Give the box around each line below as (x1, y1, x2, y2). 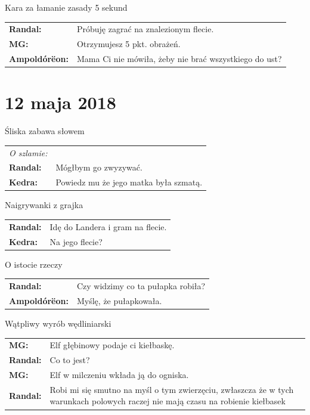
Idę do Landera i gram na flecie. (49, 220, 167, 233)
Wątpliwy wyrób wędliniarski (5, 317, 111, 329)
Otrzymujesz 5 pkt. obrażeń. (76, 38, 181, 50)
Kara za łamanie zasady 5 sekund (5, 1, 128, 13)
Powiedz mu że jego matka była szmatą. (55, 176, 203, 188)
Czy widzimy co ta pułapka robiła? (76, 280, 206, 292)
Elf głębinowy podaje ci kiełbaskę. (49, 339, 175, 351)
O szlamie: (9, 146, 48, 159)
